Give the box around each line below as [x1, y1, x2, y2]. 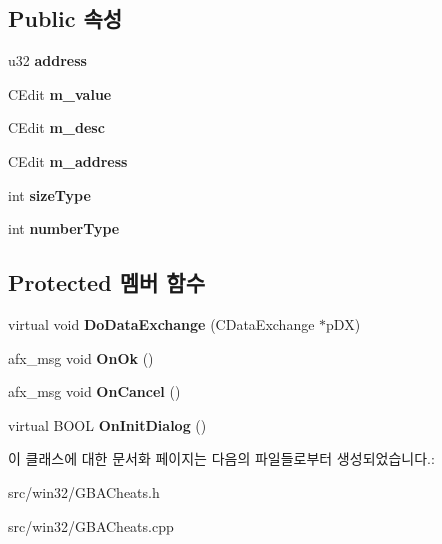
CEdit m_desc [8, 117, 105, 138]
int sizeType [8, 184, 91, 205]
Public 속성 [8, 3, 123, 34]
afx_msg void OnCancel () [8, 381, 181, 402]
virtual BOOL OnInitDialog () [8, 414, 207, 435]
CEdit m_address [8, 150, 128, 171]
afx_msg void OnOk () [8, 347, 154, 368]
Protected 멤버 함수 [8, 267, 205, 298]
